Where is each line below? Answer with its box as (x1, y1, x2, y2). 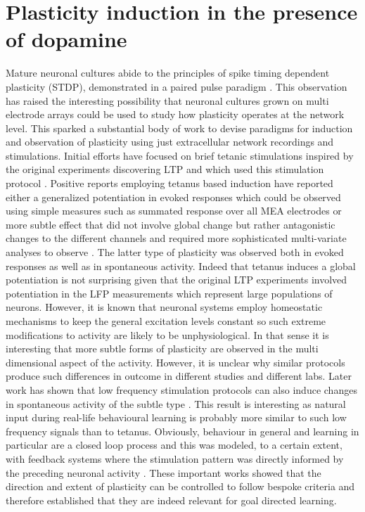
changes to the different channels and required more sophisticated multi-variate (6, 231, 347, 245)
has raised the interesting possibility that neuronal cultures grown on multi (6, 93, 329, 108)
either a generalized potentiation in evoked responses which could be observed (6, 189, 341, 204)
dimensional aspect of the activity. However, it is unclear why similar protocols (6, 354, 345, 369)
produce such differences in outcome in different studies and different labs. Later (6, 369, 352, 383)
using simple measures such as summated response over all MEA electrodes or (6, 203, 342, 218)
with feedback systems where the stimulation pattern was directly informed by (6, 451, 344, 466)
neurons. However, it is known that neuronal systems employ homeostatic (6, 300, 323, 314)
